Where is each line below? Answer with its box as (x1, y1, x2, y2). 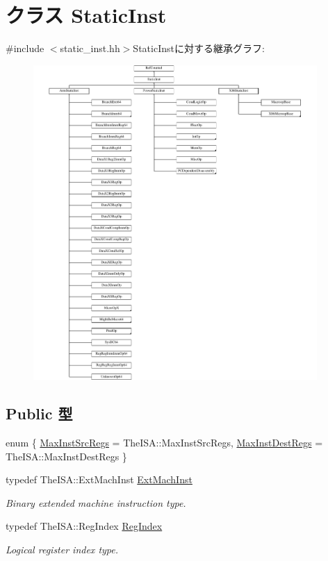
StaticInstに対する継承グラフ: (133, 41, 265, 56)
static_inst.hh (60, 41, 120, 56)
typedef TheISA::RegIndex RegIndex (6, 519, 163, 533)
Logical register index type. (6, 542, 119, 557)
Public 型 (6, 403, 73, 424)
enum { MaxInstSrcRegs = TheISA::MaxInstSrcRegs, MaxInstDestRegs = (6, 435, 323, 450)
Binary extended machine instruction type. (6, 495, 186, 510)
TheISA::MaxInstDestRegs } (6, 449, 127, 463)
